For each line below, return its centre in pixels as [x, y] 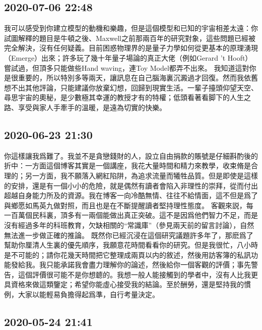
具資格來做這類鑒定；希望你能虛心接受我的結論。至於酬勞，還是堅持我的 [124, 284]
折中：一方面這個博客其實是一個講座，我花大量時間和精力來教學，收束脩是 [127, 166]
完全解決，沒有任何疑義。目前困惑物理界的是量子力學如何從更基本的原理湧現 [131, 48]
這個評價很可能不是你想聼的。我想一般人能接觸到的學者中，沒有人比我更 [138, 274]
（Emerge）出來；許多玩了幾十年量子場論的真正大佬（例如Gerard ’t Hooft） [128, 57]
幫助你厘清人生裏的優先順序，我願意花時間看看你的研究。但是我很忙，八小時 [131, 245]
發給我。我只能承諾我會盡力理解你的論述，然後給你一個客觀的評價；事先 [131, 265]
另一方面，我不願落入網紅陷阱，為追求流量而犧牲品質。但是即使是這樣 [141, 175]
